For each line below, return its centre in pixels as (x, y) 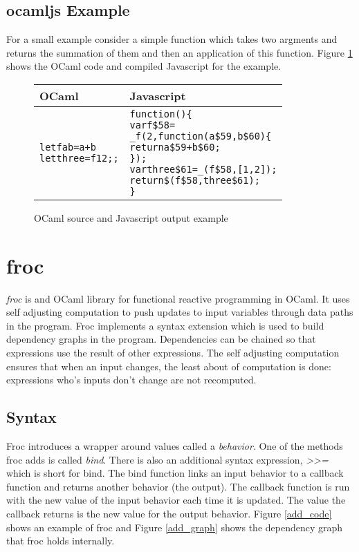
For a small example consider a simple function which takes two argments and (172, 39)
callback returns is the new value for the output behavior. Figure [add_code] (169, 514)
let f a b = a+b (68, 147)
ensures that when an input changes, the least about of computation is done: (169, 366)
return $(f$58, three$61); (195, 180)
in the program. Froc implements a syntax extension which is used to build (165, 325)
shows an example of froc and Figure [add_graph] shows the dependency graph (175, 527)
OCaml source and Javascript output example (131, 217)
